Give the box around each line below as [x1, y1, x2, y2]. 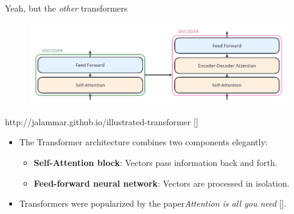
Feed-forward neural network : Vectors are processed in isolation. [33, 176, 290, 189]
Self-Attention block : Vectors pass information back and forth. [33, 156, 278, 168]
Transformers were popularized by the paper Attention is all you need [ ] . [19, 197, 287, 210]
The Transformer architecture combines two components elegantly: [19, 136, 268, 148]
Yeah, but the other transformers [5, 2, 128, 14]
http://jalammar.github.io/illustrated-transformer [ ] [5, 115, 198, 128]
